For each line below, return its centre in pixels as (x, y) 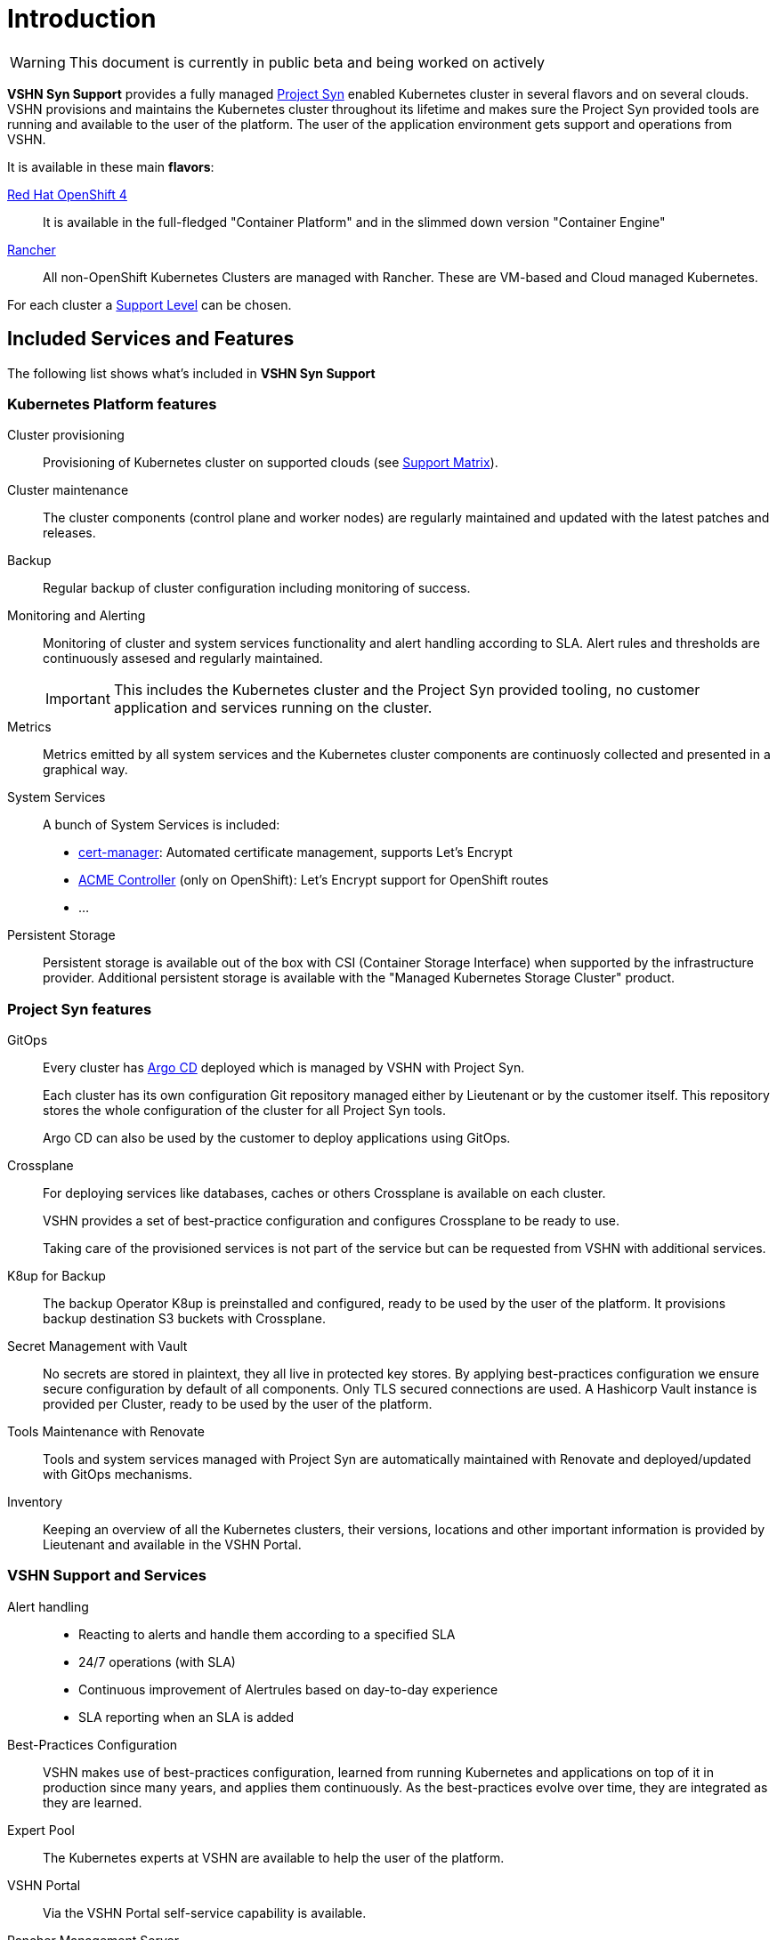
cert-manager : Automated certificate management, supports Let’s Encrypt (295, 853)
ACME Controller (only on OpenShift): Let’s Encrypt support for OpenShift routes (314, 880)
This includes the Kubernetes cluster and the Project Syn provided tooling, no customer (407, 690)
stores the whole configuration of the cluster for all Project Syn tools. (244, 1111)
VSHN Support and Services (107, 1576)
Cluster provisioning (66, 435)
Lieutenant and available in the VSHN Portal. (172, 1545)
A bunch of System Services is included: (162, 825)
